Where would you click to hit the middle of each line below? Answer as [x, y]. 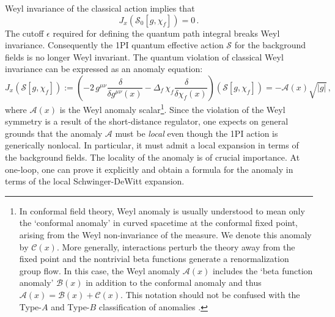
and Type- [70, 306]
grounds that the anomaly [54, 133]
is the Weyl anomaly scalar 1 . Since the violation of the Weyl [172, 108]
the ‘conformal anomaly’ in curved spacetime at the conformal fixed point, [159, 223]
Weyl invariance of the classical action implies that [100, 8]
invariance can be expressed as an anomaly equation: [104, 69]
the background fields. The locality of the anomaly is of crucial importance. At [153, 157]
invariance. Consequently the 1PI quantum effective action [114, 45]
